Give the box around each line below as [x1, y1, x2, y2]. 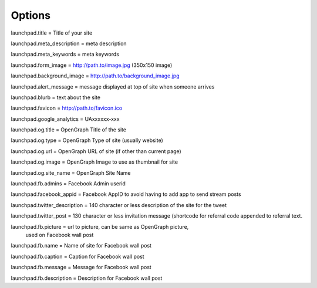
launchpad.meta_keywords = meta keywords [11, 50, 120, 58]
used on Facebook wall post [25, 231, 94, 238]
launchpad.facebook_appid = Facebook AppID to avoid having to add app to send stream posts [11, 191, 241, 198]
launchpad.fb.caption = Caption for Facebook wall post [11, 253, 144, 260]
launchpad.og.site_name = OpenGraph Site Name [11, 169, 131, 176]
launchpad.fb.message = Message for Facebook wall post [11, 264, 152, 271]
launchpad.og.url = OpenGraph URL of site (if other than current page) [11, 147, 181, 155]
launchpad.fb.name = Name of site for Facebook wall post [11, 242, 152, 249]
